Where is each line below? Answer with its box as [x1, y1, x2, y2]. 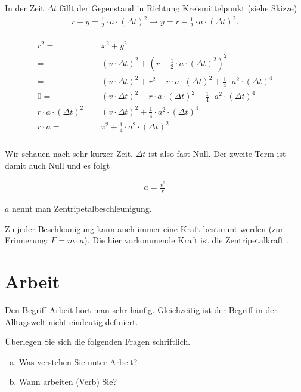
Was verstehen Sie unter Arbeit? [18, 355, 138, 368]
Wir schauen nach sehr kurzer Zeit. [5, 147, 133, 160]
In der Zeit [5, 2, 44, 14]
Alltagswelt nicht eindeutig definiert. [5, 315, 138, 328]
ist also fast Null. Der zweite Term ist [148, 147, 286, 160]
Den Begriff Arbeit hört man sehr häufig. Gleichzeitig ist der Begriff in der [5, 304, 277, 316]
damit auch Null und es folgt [5, 159, 110, 171]
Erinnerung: [5, 234, 48, 246]
